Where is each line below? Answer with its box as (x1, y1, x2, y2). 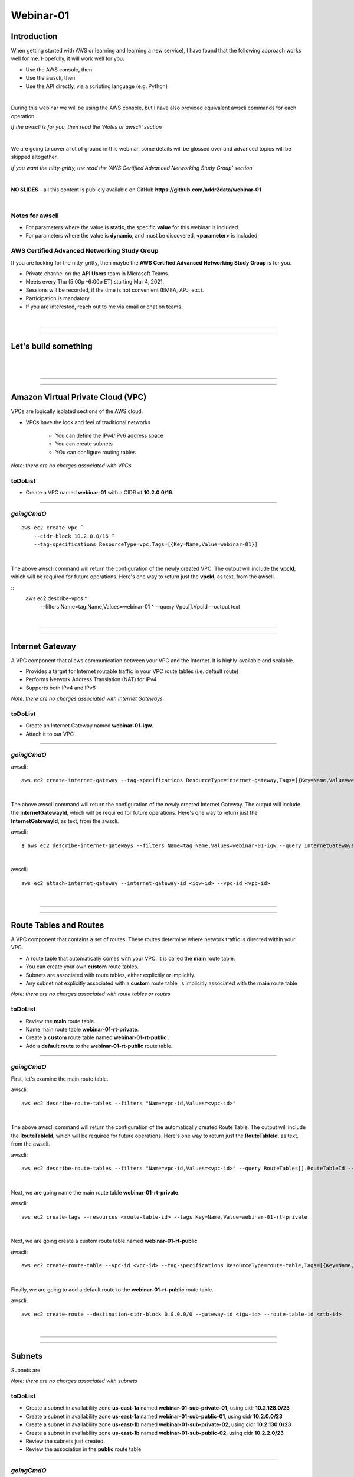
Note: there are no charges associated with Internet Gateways (11, 695, 163, 702)
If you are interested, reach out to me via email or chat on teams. (25, 303, 183, 310)
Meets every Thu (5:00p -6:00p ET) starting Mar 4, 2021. (25, 278, 165, 285)
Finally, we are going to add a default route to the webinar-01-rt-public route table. (11, 1286, 214, 1293)
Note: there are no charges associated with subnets (11, 1377, 138, 1385)
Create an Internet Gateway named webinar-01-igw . (25, 722, 153, 729)
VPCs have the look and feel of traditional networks (25, 418, 151, 425)
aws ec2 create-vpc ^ (21, 525, 84, 531)
